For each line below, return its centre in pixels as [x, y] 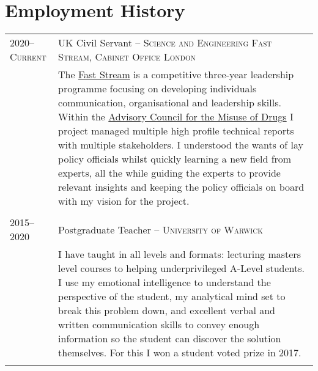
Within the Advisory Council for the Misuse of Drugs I [176, 117]
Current [28, 57]
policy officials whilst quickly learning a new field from [175, 159]
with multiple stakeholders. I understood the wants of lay [181, 145]
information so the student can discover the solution [170, 339]
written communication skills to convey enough [159, 325]
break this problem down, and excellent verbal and [167, 310]
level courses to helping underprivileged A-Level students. [181, 268]
